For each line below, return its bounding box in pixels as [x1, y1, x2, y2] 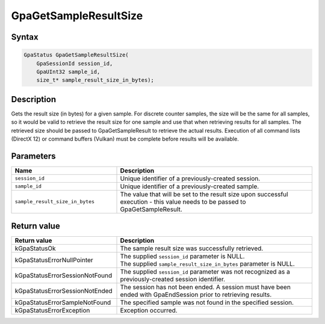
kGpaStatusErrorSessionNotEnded [14, 287, 113, 295]
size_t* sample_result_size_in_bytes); [36, 77, 155, 84]
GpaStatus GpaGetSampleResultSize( [23, 52, 129, 58]
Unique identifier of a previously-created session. [120, 174, 261, 183]
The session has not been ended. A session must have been [120, 283, 291, 292]
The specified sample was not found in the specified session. [120, 298, 294, 307]
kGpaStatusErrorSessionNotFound [14, 271, 113, 280]
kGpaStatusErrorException [14, 307, 90, 315]
